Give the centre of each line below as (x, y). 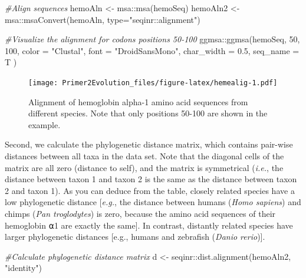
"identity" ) (23, 268)
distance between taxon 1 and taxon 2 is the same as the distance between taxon (151, 179)
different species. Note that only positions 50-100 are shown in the (148, 113)
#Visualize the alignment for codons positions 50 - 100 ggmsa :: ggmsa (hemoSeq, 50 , (152, 39)
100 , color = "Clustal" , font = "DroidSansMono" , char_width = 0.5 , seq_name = (152, 50)
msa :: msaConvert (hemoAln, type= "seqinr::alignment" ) (103, 19)
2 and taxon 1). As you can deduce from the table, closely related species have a (150, 190)
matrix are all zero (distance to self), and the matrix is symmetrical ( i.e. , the (144, 167)
